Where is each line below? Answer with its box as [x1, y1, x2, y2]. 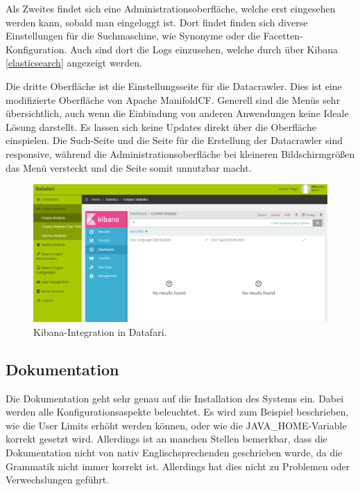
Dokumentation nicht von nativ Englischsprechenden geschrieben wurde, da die [6, 445, 343, 460]
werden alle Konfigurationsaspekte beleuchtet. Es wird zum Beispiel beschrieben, [6, 404, 349, 419]
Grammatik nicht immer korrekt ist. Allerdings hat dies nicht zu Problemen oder [6, 458, 350, 473]
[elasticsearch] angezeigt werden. [6, 55, 142, 70]
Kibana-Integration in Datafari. [33, 324, 167, 339]
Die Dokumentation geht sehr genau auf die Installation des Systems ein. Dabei [6, 391, 344, 405]
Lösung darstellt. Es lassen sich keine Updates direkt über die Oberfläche [6, 119, 316, 134]
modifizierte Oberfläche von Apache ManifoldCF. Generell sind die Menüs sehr [6, 92, 341, 107]
